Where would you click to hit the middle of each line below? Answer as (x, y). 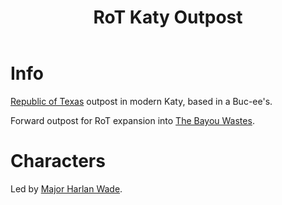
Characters (58, 161)
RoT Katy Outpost (168, 17)
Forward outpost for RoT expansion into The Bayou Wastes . (132, 120)
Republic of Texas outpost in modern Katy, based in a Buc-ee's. (141, 101)
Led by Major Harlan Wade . (66, 188)
